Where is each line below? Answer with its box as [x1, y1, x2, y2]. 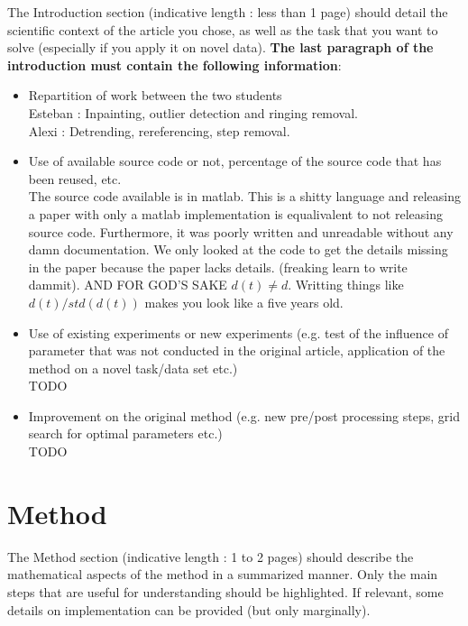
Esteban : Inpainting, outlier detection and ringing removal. [28, 103, 359, 122]
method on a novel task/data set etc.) [28, 358, 238, 377]
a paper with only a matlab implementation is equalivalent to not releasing [28, 204, 443, 223]
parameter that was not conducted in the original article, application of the [28, 341, 445, 360]
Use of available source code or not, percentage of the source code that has [28, 152, 442, 170]
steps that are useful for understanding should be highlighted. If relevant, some [7, 582, 444, 601]
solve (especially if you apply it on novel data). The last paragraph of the [7, 38, 434, 57]
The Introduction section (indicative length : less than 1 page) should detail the [7, 3, 448, 21]
